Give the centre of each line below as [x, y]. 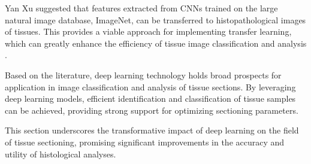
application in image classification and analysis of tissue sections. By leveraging [150, 86]
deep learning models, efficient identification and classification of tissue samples [150, 98]
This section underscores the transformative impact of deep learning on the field [152, 130]
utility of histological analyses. [61, 154]
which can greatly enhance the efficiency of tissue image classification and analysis [156, 43]
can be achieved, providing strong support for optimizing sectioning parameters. [152, 110]
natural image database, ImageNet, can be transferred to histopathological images [155, 19]
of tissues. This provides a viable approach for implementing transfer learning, [148, 31]
